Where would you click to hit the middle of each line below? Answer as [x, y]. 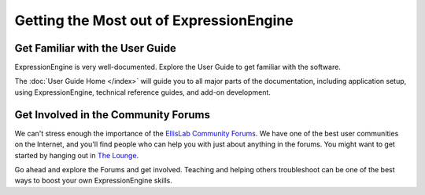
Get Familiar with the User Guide [96, 48]
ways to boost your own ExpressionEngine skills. [94, 181]
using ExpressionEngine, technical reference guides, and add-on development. [143, 92]
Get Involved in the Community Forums [113, 115]
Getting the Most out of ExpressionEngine [154, 20]
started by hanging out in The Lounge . [77, 155]
